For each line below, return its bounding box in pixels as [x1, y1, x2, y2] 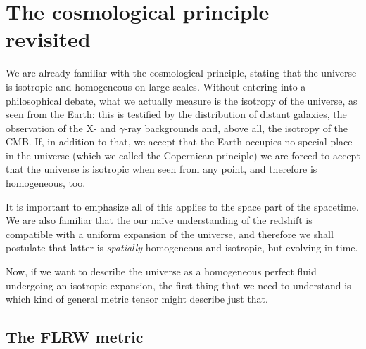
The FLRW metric [6, 326, 144, 348]
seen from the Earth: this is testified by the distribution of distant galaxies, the [6, 107, 347, 121]
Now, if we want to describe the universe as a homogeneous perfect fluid [6, 264, 317, 279]
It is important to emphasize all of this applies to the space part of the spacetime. [6, 199, 359, 213]
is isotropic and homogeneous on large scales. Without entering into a [6, 79, 306, 93]
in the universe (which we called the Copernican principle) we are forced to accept [6, 147, 360, 162]
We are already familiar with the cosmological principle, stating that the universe [6, 65, 357, 80]
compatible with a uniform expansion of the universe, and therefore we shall [6, 226, 334, 241]
